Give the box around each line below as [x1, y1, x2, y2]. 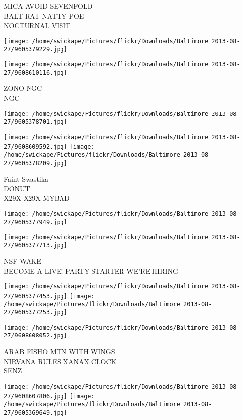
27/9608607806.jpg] [4, 392, 67, 400]
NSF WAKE [4, 255, 41, 266]
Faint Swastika [4, 173, 49, 184]
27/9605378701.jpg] [4, 118, 67, 126]
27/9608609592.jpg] [4, 143, 67, 150]
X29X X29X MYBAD [4, 193, 70, 203]
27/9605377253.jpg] [4, 309, 67, 316]
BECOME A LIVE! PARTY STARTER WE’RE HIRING [4, 265, 179, 276]
